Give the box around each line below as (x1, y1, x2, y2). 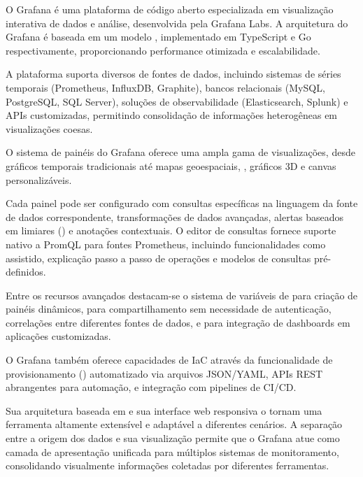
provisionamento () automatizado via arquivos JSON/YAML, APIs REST (6, 366, 323, 380)
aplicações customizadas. (6, 329, 111, 343)
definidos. (6, 264, 46, 279)
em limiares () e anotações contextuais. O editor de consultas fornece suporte (6, 223, 336, 238)
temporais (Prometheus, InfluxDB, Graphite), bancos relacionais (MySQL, (6, 80, 325, 94)
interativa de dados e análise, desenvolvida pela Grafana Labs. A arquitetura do (6, 15, 348, 30)
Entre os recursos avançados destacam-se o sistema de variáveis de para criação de (6, 287, 358, 302)
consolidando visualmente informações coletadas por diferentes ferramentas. (6, 458, 329, 473)
